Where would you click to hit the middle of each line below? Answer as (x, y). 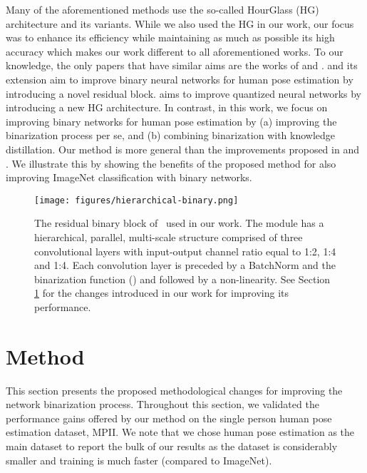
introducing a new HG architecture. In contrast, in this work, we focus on (167, 107)
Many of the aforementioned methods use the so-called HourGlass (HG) (162, 9)
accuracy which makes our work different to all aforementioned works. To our (175, 51)
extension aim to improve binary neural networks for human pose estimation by (180, 79)
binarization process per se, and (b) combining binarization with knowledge (171, 135)
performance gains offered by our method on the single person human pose (169, 418)
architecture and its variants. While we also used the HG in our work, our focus (180, 23)
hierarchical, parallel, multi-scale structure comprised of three (169, 236)
